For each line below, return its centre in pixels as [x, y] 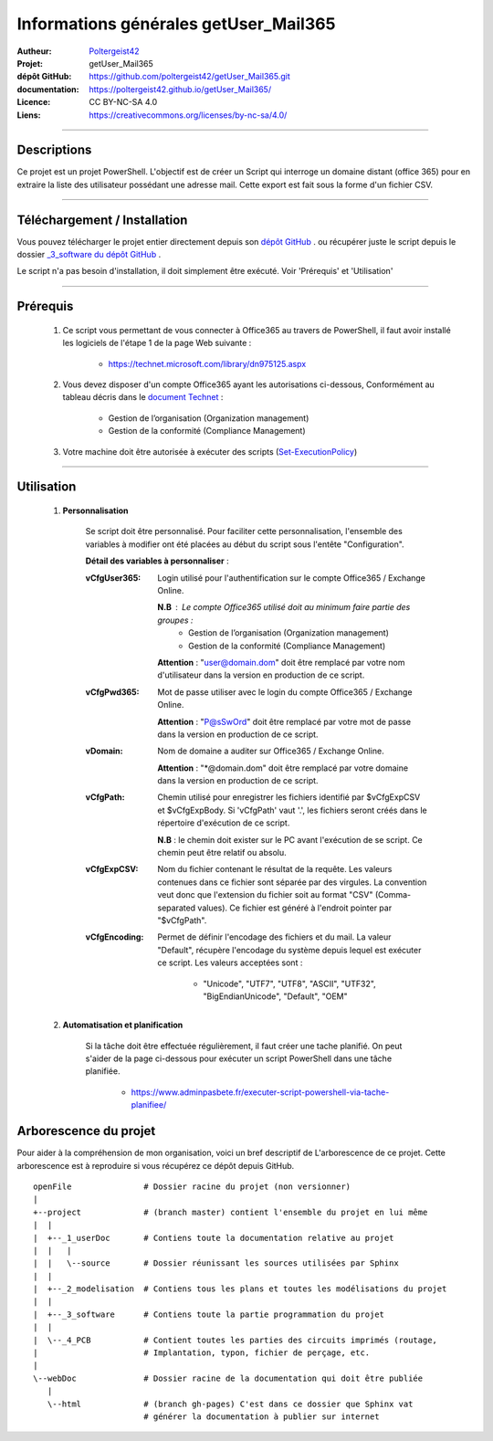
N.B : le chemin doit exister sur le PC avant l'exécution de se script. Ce [290, 839]
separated [177, 908]
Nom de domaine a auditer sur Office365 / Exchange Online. [271, 751]
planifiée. [103, 1071]
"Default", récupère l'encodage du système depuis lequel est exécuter [289, 950]
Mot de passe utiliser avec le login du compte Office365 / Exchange [285, 692]
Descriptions [54, 150]
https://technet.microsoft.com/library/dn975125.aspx [207, 363]
